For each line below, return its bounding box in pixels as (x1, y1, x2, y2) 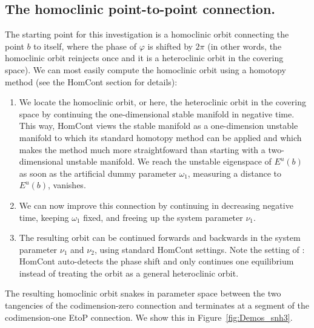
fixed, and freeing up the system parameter (83, 211, 243, 223)
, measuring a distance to (187, 166, 281, 179)
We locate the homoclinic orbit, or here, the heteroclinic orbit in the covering (19, 96, 306, 108)
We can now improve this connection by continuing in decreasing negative (19, 198, 293, 211)
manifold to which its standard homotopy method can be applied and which (19, 131, 302, 143)
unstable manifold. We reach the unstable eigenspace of (65, 155, 272, 168)
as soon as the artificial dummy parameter (19, 166, 176, 179)
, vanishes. (48, 179, 86, 191)
